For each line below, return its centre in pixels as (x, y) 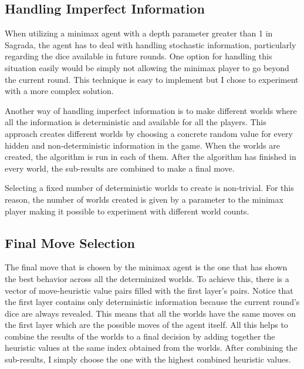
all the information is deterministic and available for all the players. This (136, 122)
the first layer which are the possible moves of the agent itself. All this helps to (146, 325)
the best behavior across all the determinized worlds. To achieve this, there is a (147, 278)
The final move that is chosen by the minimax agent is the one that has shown (146, 267)
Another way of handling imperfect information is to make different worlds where (151, 110)
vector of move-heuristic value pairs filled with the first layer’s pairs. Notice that (149, 290)
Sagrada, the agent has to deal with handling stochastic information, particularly (151, 44)
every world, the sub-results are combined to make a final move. (120, 168)
